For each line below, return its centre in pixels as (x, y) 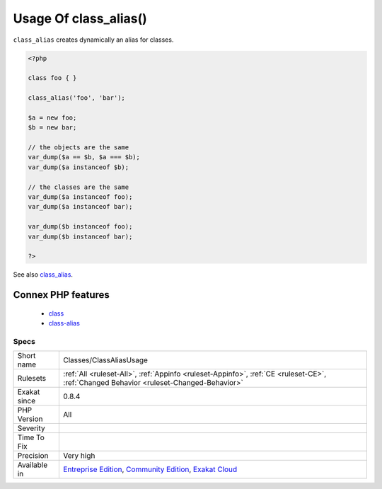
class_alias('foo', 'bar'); (76, 98)
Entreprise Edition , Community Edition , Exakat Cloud (150, 469)
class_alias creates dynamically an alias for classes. (93, 40)
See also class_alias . (43, 275)
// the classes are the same (79, 187)
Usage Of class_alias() (80, 18)
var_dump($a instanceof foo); (80, 197)
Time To (31, 437)
